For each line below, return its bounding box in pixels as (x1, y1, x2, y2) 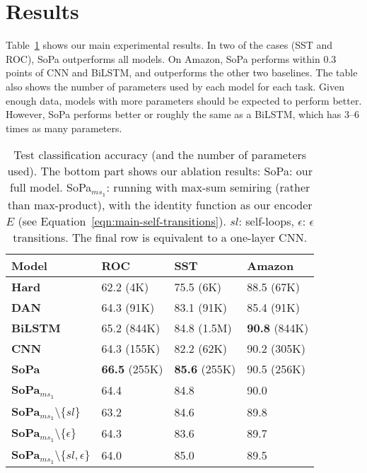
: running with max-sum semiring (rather (106, 179, 310, 196)
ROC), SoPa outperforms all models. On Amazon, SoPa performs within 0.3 (6, 51, 337, 66)
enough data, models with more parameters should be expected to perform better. (6, 93, 362, 107)
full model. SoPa (9, 179, 92, 196)
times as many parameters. (6, 120, 122, 135)
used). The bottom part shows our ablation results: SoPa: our (7, 163, 313, 180)
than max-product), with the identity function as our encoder (7, 196, 313, 213)
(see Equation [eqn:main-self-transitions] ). (18, 212, 226, 229)
